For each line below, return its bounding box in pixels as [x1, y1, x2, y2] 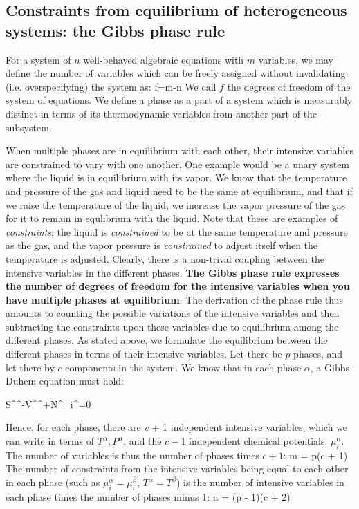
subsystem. [6, 120, 52, 134]
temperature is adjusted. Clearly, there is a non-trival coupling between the [6, 251, 324, 266]
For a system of [6, 52, 71, 66]
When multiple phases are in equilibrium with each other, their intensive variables [6, 143, 353, 158]
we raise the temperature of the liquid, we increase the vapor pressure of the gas [6, 197, 346, 212]
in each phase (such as [6, 475, 100, 490]
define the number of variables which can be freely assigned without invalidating [6, 66, 346, 80]
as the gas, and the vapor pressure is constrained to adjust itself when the [6, 238, 318, 252]
